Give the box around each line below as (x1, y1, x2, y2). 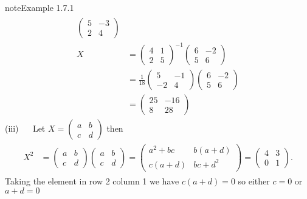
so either (238, 175, 270, 187)
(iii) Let (5, 122, 46, 135)
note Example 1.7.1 (5, 1, 74, 13)
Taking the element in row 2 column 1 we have (5, 175, 179, 187)
